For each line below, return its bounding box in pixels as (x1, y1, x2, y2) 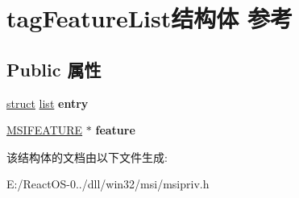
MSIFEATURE (6, 122, 83, 138)
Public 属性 (6, 56, 102, 81)
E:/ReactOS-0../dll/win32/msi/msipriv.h (6, 175, 210, 192)
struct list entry (6, 94, 89, 111)
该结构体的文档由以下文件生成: (6, 148, 168, 165)
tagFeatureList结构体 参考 (6, 2, 293, 35)
